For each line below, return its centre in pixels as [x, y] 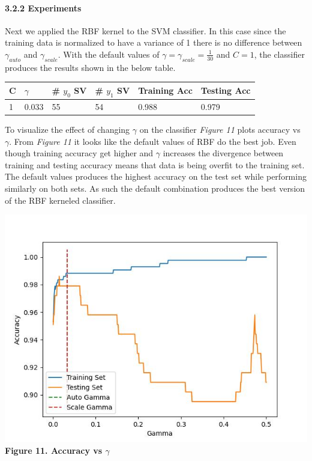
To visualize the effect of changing [67, 130]
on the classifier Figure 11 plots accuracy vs [220, 130]
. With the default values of [109, 54]
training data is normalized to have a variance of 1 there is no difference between [154, 42]
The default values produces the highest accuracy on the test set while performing [156, 176]
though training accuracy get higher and [79, 153]
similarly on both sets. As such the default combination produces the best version [155, 188]
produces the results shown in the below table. [90, 67]
